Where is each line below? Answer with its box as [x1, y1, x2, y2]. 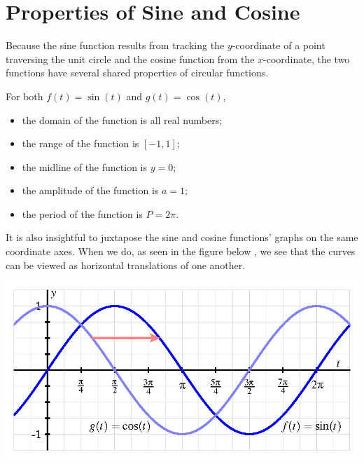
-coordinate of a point [232, 38, 325, 53]
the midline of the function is [22, 159, 148, 174]
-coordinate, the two [263, 51, 350, 66]
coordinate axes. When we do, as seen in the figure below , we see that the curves [6, 244, 356, 259]
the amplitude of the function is [22, 183, 159, 198]
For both [6, 88, 43, 103]
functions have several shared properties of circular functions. [6, 65, 269, 80]
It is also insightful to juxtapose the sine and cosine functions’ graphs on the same [6, 230, 358, 245]
